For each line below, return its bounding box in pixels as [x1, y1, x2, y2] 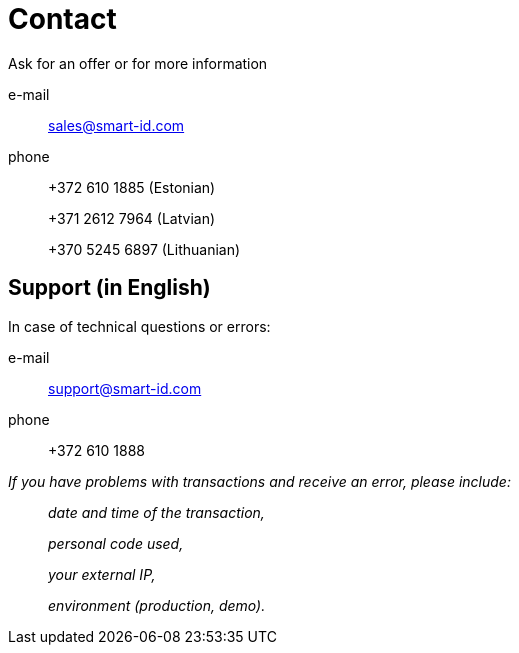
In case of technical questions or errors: [8, 317, 271, 335]
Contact [8, 2, 117, 36]
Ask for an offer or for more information [8, 54, 268, 72]
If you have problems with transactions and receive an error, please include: [8, 472, 511, 490]
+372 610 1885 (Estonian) [48, 178, 216, 196]
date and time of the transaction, [48, 503, 265, 521]
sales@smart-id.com [48, 116, 185, 134]
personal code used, [48, 534, 184, 552]
